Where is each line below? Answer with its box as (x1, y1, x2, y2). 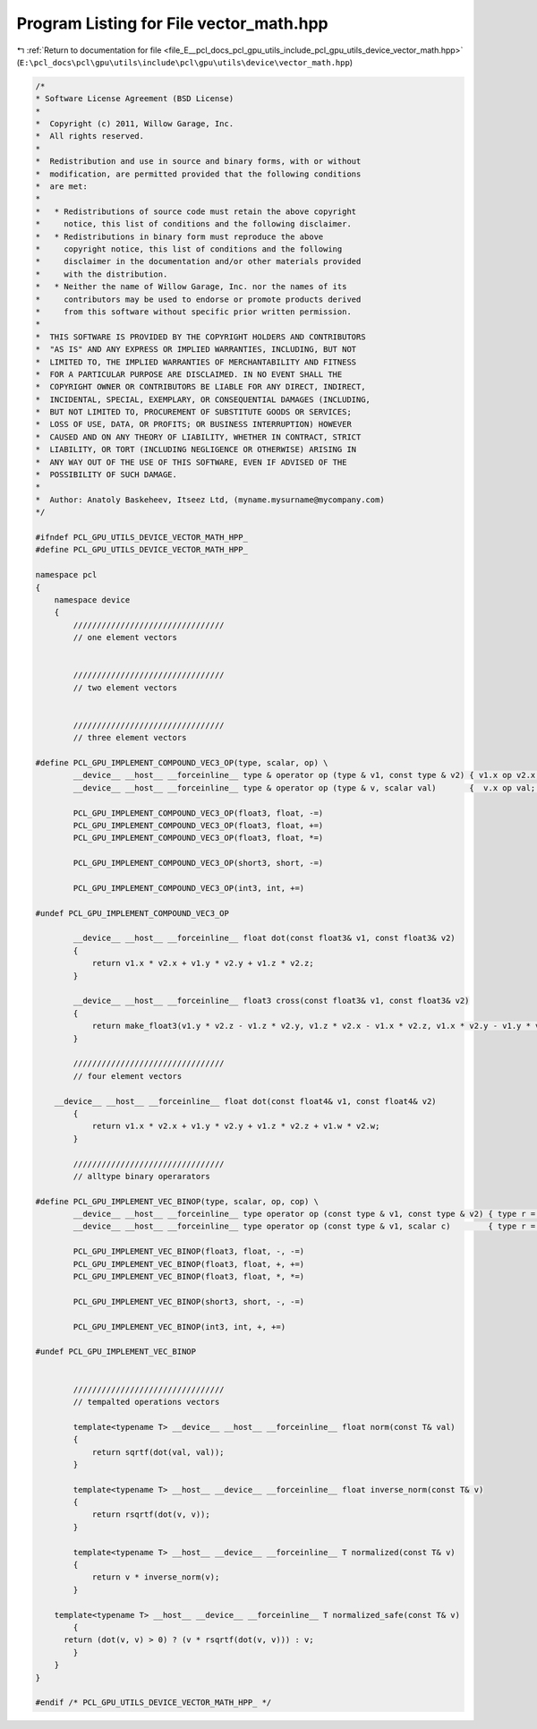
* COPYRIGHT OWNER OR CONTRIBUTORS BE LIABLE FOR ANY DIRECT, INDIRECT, (35, 381, 366, 392)
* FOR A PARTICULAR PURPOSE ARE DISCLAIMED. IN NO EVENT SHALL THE (35, 369, 343, 380)
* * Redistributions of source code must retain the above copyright (35, 206, 357, 217)
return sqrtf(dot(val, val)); (91, 1447, 225, 1457)
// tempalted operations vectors (72, 1397, 220, 1407)
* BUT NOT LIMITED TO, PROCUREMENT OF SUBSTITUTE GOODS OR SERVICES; (35, 407, 353, 417)
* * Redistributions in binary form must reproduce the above (35, 231, 324, 242)
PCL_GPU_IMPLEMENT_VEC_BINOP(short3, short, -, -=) (72, 1297, 305, 1306)
